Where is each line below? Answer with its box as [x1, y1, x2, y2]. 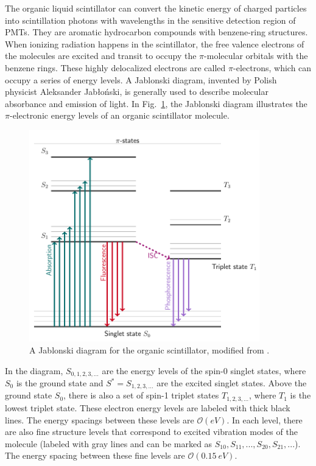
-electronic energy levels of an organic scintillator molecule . [9, 109, 230, 122]
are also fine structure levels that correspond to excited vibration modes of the [5, 425, 298, 438]
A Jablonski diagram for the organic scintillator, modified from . [29, 343, 270, 356]
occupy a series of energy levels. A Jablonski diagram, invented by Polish [5, 73, 277, 86]
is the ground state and [16, 377, 104, 389]
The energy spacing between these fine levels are [5, 449, 185, 462]
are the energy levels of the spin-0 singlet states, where [102, 364, 306, 377]
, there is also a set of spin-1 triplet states [63, 389, 219, 402]
